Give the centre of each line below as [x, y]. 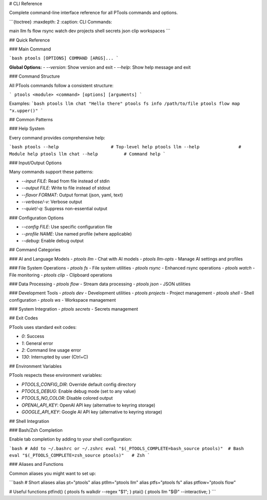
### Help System [27, 129]
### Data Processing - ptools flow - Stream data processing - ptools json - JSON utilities [100, 284]
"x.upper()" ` [26, 111]
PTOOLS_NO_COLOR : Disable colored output [67, 398]
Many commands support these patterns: [51, 172]
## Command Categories [35, 250]
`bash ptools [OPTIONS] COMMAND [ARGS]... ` [64, 58]
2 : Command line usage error [51, 350]
